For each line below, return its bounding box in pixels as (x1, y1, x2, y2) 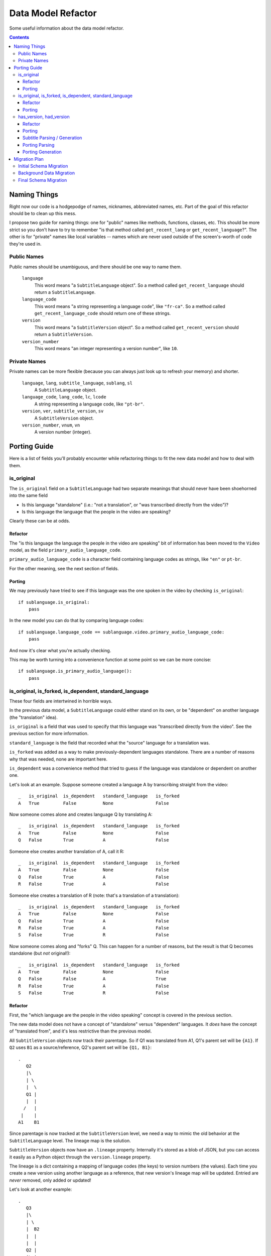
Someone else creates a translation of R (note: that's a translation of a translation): (9, 892, 180, 898)
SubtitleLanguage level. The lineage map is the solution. (9, 1137, 131, 1143)
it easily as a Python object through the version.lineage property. (9, 1154, 152, 1160)
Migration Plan (14, 156, 44, 162)
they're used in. (9, 241, 42, 247)
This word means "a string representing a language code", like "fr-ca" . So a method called (34, 303, 225, 309)
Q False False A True (18, 976, 167, 982)
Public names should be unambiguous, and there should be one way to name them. (9, 264, 182, 270)
